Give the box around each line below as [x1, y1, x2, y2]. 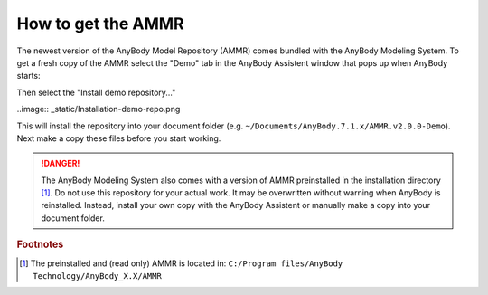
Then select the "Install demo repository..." [16, 87, 176, 98]
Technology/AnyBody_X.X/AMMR [33, 271, 162, 281]
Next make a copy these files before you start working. [16, 132, 221, 144]
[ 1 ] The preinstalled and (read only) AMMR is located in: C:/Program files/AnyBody [19, 258, 343, 269]
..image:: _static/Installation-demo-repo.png [16, 104, 181, 115]
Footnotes [16, 238, 64, 251]
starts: [16, 71, 41, 81]
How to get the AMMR [16, 14, 184, 33]
